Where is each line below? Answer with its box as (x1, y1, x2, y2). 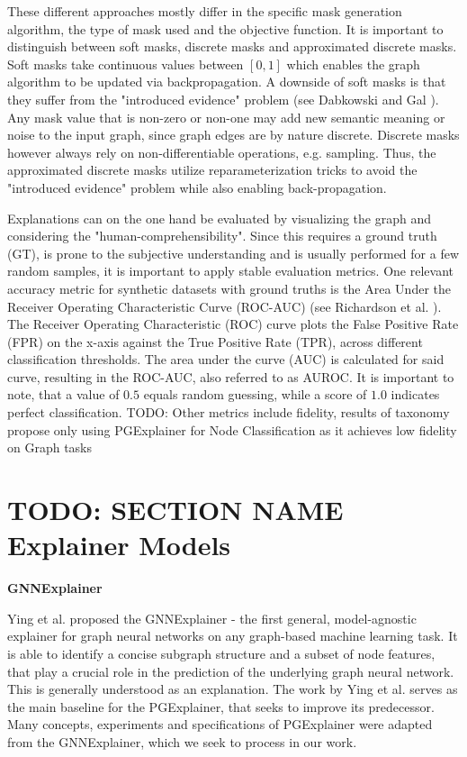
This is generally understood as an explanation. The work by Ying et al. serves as (7, 679, 458, 698)
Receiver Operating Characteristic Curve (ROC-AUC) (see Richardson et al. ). (7, 296, 442, 315)
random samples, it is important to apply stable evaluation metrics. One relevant (7, 261, 454, 280)
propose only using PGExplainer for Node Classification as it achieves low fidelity (7, 420, 457, 439)
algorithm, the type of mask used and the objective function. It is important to (7, 19, 444, 38)
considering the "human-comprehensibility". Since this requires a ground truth (7, 226, 437, 245)
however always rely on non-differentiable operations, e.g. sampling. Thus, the (7, 142, 436, 161)
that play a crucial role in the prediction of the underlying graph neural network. (7, 661, 454, 680)
